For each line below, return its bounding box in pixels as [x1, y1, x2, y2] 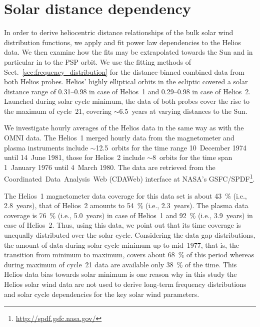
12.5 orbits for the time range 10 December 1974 [95, 142, 246, 152]
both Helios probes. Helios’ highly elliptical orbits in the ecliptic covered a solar [4, 76, 248, 87]
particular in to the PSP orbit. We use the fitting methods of [4, 56, 191, 67]
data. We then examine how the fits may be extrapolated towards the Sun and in [4, 47, 253, 57]
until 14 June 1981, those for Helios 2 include [4, 152, 145, 162]
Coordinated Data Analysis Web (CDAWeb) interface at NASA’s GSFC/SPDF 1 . [4, 172, 255, 184]
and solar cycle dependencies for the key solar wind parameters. [4, 288, 199, 299]
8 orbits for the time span [152, 152, 232, 162]
